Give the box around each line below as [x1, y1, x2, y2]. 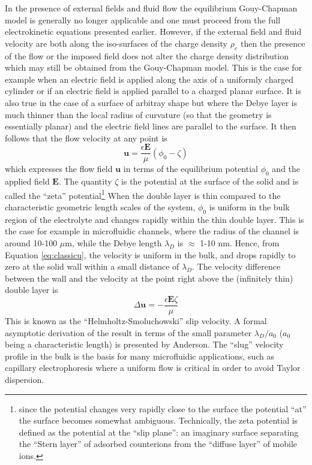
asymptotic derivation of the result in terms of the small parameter [5, 326, 252, 339]
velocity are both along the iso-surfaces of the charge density [5, 37, 228, 49]
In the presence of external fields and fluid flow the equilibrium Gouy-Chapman [5, 2, 298, 14]
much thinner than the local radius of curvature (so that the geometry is [5, 108, 272, 120]
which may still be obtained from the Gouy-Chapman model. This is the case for [5, 61, 302, 74]
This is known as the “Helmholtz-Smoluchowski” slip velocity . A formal [5, 315, 267, 327]
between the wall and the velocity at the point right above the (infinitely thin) [5, 271, 293, 284]
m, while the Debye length [65, 237, 162, 249]
